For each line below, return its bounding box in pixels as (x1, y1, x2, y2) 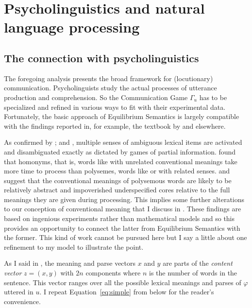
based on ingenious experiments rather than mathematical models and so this (4, 213, 235, 223)
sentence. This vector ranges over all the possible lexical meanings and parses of (4, 277, 241, 287)
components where (85, 268, 141, 278)
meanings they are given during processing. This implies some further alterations (4, 194, 245, 204)
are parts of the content (163, 258, 233, 268)
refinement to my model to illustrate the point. (4, 241, 144, 252)
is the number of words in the (149, 268, 237, 278)
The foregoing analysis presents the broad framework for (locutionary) (4, 73, 213, 83)
